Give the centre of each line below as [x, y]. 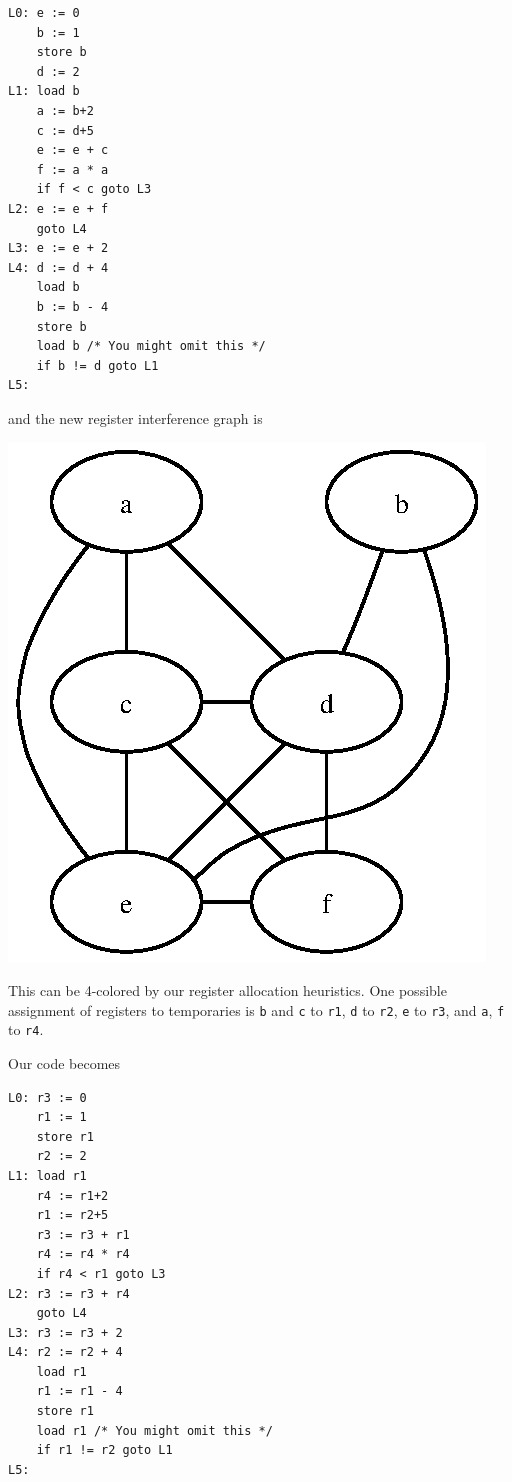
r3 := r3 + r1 [83, 1234]
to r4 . [26, 1029]
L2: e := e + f [58, 208]
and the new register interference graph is [135, 417]
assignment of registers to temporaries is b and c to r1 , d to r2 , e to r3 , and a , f [256, 1009]
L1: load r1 [47, 1175]
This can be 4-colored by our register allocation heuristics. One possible [227, 990]
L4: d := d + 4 [58, 267]
